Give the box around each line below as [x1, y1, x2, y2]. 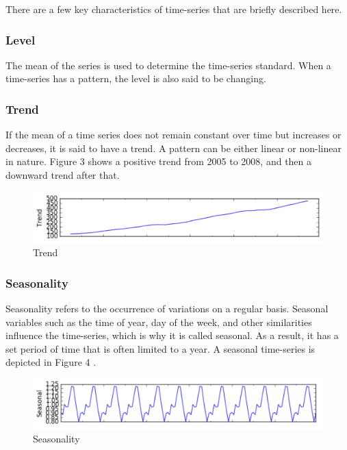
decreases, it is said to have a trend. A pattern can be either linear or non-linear [5, 140, 342, 155]
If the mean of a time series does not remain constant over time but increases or [5, 127, 342, 142]
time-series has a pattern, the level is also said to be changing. [5, 71, 266, 86]
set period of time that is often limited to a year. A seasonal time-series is [5, 341, 316, 355]
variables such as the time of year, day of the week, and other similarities [5, 314, 312, 329]
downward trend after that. [5, 168, 120, 182]
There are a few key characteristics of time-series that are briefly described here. [5, 2, 342, 16]
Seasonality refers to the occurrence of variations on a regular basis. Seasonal [5, 301, 329, 316]
